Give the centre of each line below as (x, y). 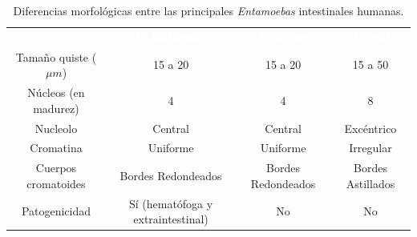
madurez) (56, 108)
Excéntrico (370, 128)
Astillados (370, 183)
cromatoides (56, 183)
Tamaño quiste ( (56, 56)
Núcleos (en (56, 92)
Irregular (370, 148)
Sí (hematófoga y (171, 203)
